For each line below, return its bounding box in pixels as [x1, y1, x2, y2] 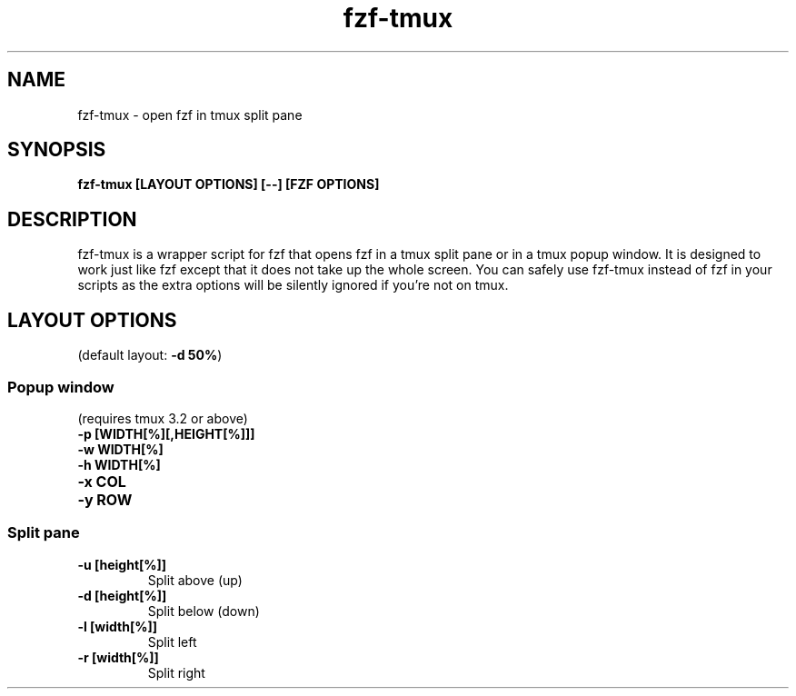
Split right [147, 664, 205, 681]
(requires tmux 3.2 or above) [77, 410, 248, 426]
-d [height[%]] [77, 587, 167, 603]
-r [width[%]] [77, 649, 159, 665]
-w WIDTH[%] [77, 441, 164, 457]
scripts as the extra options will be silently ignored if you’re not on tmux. [77, 277, 509, 293]
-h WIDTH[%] [77, 456, 161, 472]
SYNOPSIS [7, 138, 106, 162]
